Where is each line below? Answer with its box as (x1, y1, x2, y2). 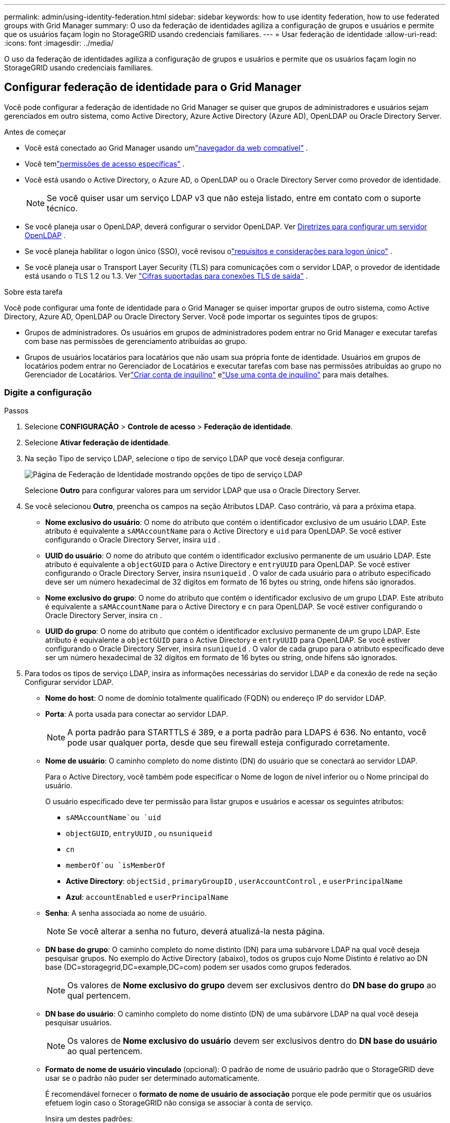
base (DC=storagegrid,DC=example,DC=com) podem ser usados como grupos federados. (45, 962, 352, 971)
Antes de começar (4, 127, 66, 136)
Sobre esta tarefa (4, 287, 63, 296)
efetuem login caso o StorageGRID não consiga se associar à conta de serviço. (45, 1098, 313, 1107)
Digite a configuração (4, 387, 92, 398)
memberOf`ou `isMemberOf (66, 861, 165, 870)
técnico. (47, 203, 78, 213)
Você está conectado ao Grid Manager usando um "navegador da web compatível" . (25, 143, 308, 152)
